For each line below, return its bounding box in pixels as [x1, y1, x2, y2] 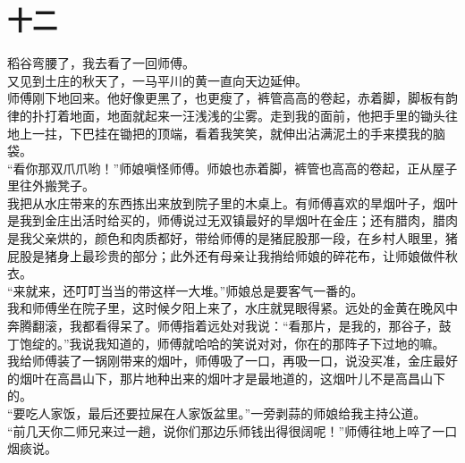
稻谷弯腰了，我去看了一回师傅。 [7, 54, 195, 72]
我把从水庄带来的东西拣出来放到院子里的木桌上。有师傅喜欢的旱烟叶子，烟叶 [7, 193, 458, 212]
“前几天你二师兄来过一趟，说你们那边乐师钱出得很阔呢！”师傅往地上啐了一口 [7, 421, 458, 440]
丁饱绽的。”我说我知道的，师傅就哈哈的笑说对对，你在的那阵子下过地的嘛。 [7, 333, 445, 352]
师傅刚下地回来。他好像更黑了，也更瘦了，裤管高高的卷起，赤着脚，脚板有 [7, 88, 445, 107]
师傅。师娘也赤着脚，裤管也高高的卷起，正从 [169, 158, 433, 177]
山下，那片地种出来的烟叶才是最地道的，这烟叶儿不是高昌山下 [81, 368, 445, 387]
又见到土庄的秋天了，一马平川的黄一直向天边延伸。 [7, 71, 308, 89]
